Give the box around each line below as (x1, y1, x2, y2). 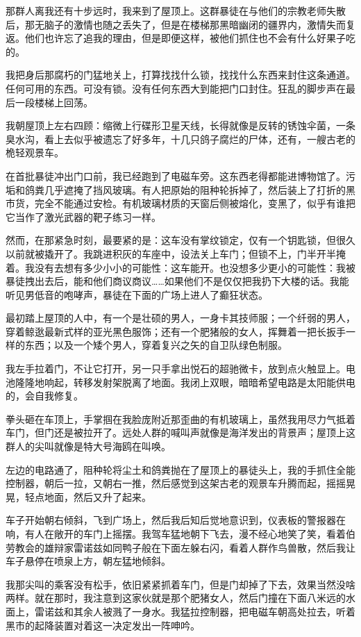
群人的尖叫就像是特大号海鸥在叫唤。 (6, 439, 171, 454)
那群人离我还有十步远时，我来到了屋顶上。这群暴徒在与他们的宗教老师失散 (6, 3, 346, 17)
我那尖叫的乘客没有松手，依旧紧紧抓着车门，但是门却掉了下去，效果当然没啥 (6, 577, 355, 591)
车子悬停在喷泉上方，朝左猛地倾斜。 (6, 554, 171, 568)
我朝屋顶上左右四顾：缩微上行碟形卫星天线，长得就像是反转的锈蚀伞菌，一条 (6, 118, 355, 133)
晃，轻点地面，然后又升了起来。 (6, 489, 151, 504)
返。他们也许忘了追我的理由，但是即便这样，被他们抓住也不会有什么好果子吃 (6, 31, 355, 45)
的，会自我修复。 (6, 388, 83, 403)
